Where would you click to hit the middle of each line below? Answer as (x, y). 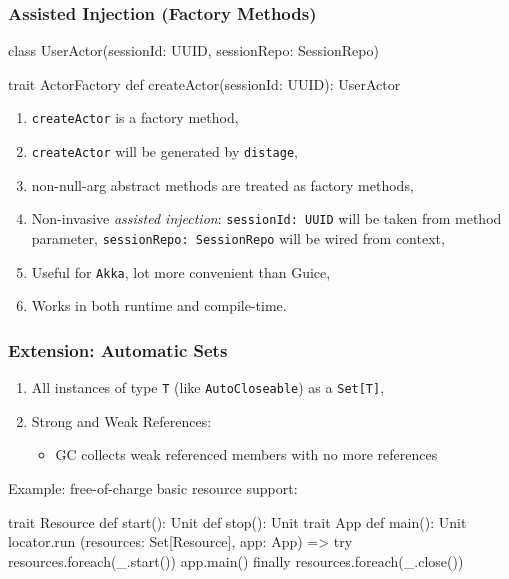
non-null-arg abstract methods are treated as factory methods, (222, 184)
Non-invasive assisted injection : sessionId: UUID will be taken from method (266, 218)
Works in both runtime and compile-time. (159, 305)
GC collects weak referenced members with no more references (246, 454)
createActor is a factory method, (135, 117)
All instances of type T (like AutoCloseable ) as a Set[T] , (208, 387)
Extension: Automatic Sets (118, 349)
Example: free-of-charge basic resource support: (153, 487)
